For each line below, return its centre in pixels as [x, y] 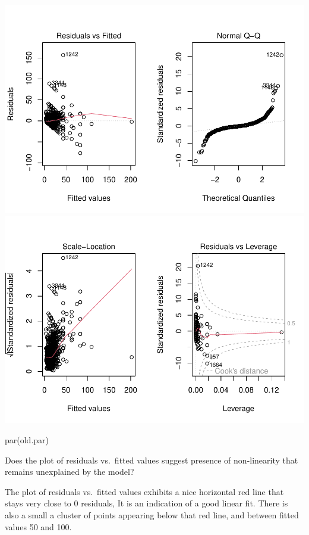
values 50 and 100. [38, 526]
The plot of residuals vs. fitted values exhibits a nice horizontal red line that [144, 491]
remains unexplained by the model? [70, 472]
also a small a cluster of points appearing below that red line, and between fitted [152, 515]
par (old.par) [27, 440]
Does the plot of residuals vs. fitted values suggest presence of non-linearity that [152, 460]
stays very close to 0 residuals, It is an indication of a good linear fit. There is [146, 503]
